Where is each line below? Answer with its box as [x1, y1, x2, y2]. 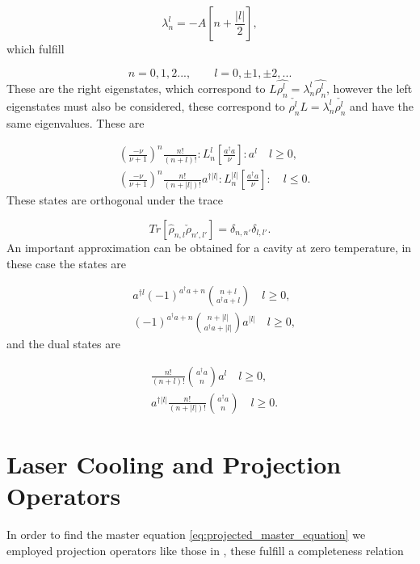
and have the [350, 97, 414, 114]
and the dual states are [6, 335, 120, 352]
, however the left [326, 79, 413, 96]
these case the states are [6, 255, 127, 271]
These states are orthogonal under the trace [6, 192, 223, 208]
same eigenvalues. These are [6, 114, 145, 131]
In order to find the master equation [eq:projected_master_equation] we [6, 526, 366, 543]
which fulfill [6, 40, 65, 57]
